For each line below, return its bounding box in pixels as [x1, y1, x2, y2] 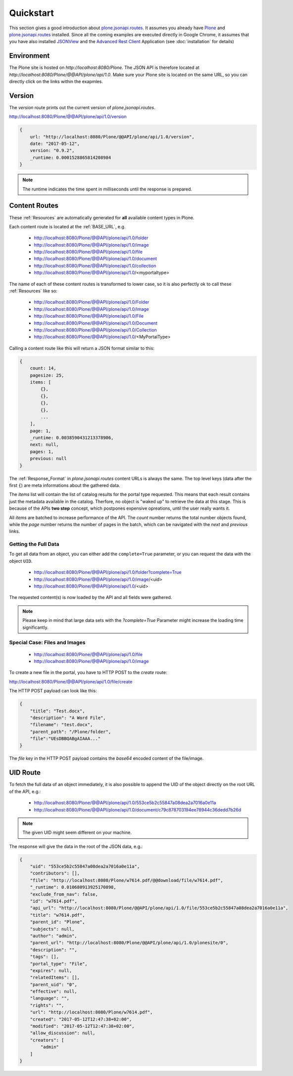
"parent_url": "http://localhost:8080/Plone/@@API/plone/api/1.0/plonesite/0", [30, 940, 229, 945]
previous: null [30, 456, 67, 462]
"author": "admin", [30, 933, 78, 939]
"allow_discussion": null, [30, 1030, 96, 1036]
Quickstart [9, 7, 54, 18]
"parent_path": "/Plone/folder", [30, 729, 111, 735]
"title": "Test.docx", [30, 708, 85, 714]
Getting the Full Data [9, 541, 59, 548]
